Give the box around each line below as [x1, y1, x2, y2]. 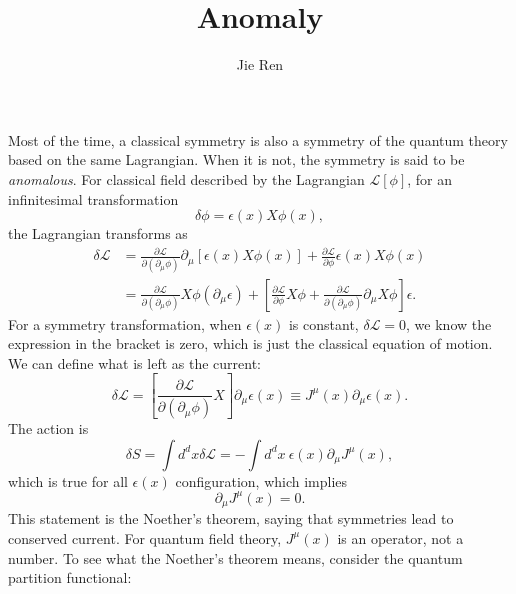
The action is [8, 418, 89, 439]
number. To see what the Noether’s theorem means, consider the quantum [8, 547, 463, 568]
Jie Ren [236, 54, 284, 75]
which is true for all [8, 470, 128, 491]
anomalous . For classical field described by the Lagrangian [8, 168, 365, 189]
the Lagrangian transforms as [8, 223, 188, 244]
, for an [407, 168, 453, 189]
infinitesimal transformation [8, 188, 179, 209]
